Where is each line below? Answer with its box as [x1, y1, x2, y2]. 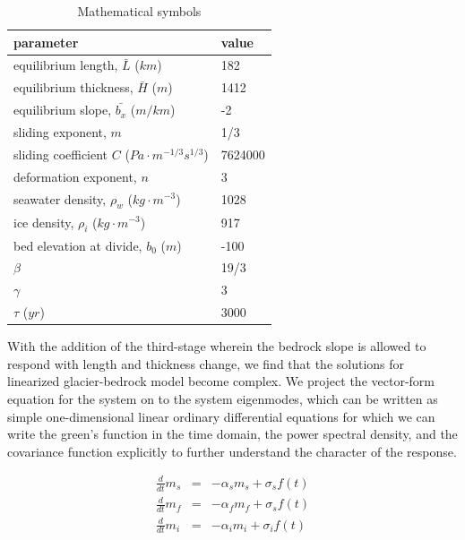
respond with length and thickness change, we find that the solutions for [7, 354, 405, 373]
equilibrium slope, [13, 100, 112, 119]
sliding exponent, [13, 122, 107, 141]
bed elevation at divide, [13, 236, 142, 254]
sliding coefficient [13, 144, 108, 163]
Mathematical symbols [77, 2, 202, 20]
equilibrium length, [13, 56, 118, 74]
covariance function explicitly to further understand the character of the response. [7, 441, 457, 460]
